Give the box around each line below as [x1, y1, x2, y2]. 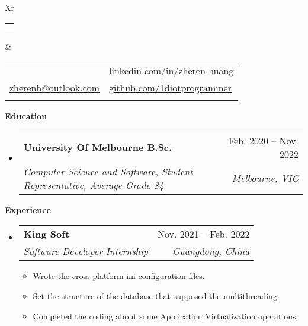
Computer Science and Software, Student [23, 164, 193, 178]
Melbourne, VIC [232, 171, 299, 185]
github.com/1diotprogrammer [109, 81, 232, 95]
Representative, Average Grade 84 [23, 178, 163, 192]
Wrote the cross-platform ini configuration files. [33, 270, 205, 282]
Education [5, 110, 47, 122]
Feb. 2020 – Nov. [228, 133, 299, 147]
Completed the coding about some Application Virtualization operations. [33, 309, 299, 322]
